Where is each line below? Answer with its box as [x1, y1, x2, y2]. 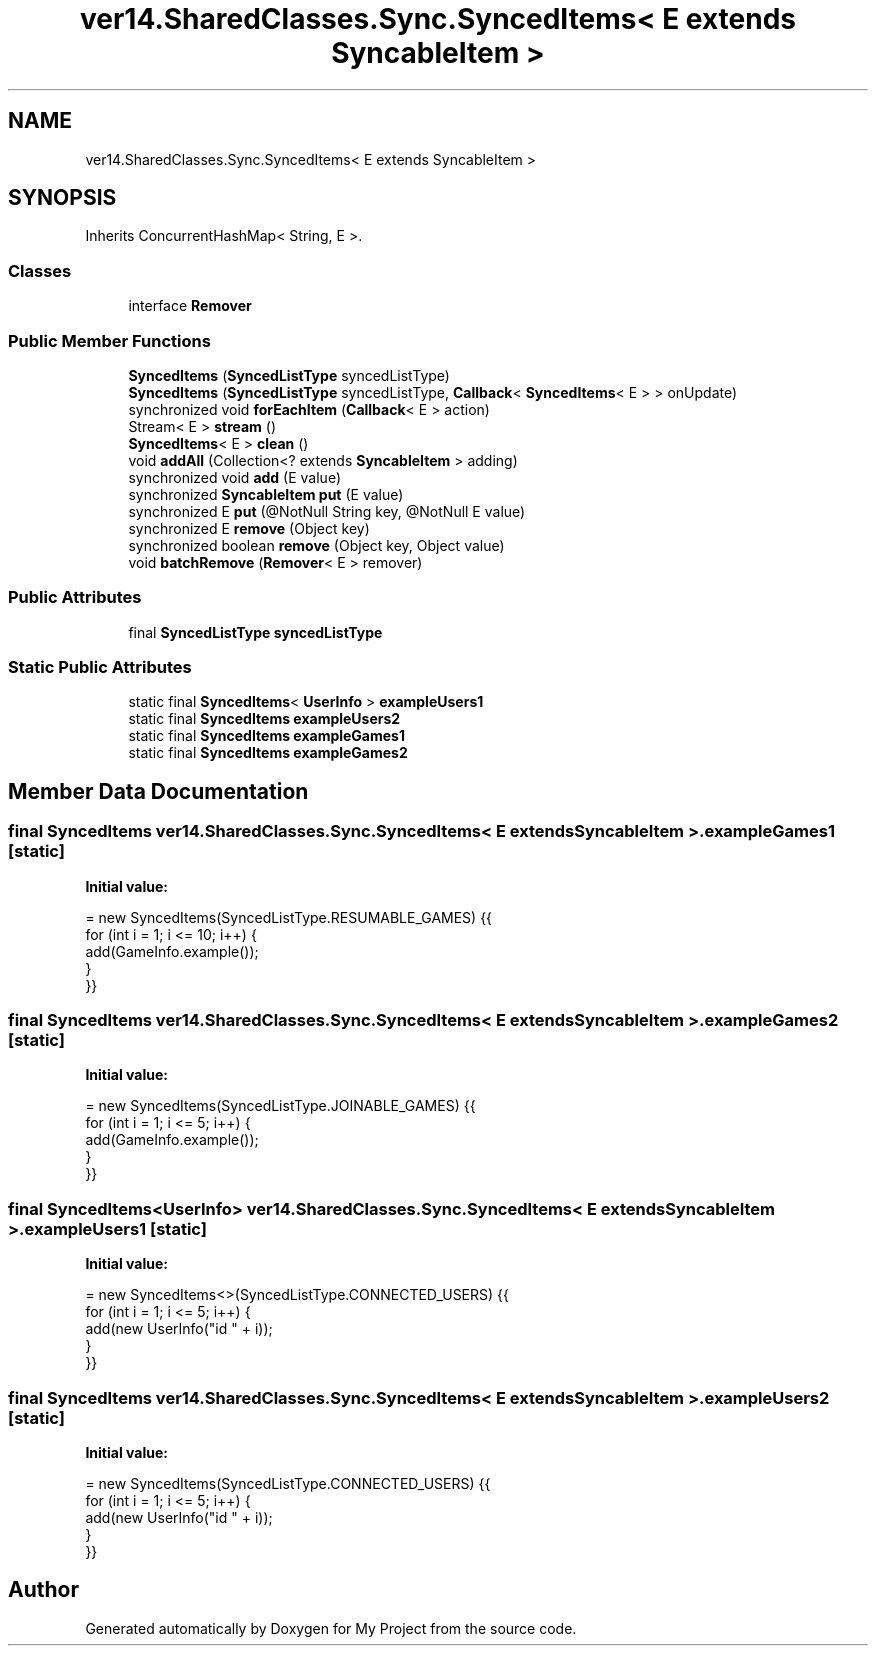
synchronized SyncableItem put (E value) [128, 485, 404, 503]
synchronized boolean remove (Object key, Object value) [128, 536, 505, 554]
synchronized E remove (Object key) [128, 519, 370, 537]
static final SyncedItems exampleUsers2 [128, 710, 401, 728]
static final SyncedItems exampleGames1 [128, 727, 405, 745]
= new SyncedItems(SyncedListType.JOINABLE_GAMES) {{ [85, 1097, 476, 1115]
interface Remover [128, 297, 252, 315]
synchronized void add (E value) [128, 468, 342, 486]
